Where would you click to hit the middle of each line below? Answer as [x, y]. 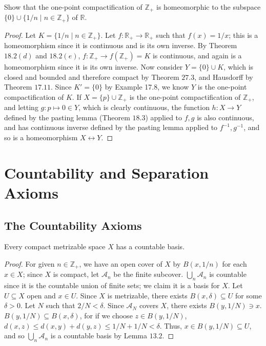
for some [248, 295]
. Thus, [171, 325]
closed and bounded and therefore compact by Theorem [92, 77]
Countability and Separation [107, 172]
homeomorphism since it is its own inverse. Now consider [94, 66]
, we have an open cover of [121, 263]
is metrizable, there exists [147, 295]
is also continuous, [226, 117]
